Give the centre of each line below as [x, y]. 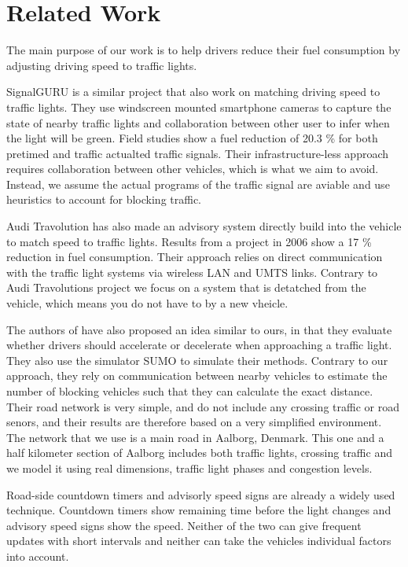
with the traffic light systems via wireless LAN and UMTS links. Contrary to [192, 272]
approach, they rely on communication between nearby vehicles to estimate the [197, 376]
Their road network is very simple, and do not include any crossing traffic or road [203, 406]
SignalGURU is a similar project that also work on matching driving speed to [193, 92]
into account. [38, 556]
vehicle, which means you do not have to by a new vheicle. [147, 303]
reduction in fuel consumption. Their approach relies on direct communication [195, 257]
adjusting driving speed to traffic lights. [102, 65]
